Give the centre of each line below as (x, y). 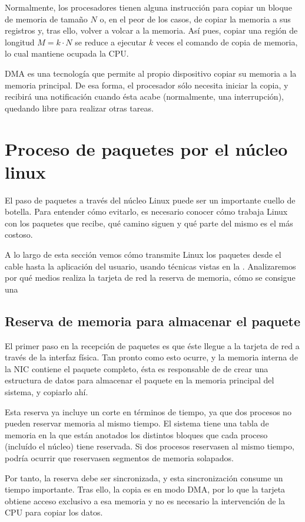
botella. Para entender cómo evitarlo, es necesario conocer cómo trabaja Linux (146, 211)
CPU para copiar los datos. (54, 512)
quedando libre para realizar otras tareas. (79, 108)
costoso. (19, 234)
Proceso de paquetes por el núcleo (146, 148)
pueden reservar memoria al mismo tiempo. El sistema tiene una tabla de (137, 423)
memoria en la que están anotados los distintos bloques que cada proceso (136, 434)
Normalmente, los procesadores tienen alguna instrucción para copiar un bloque (148, 7)
